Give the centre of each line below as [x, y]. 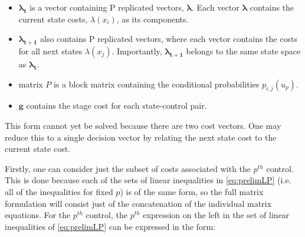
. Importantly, [137, 51]
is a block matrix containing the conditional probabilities [157, 84]
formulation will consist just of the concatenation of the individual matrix [138, 203]
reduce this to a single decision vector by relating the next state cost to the [141, 137]
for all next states [50, 51]
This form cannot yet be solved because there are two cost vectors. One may [143, 125]
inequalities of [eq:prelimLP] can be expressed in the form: [110, 226]
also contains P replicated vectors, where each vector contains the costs [168, 39]
